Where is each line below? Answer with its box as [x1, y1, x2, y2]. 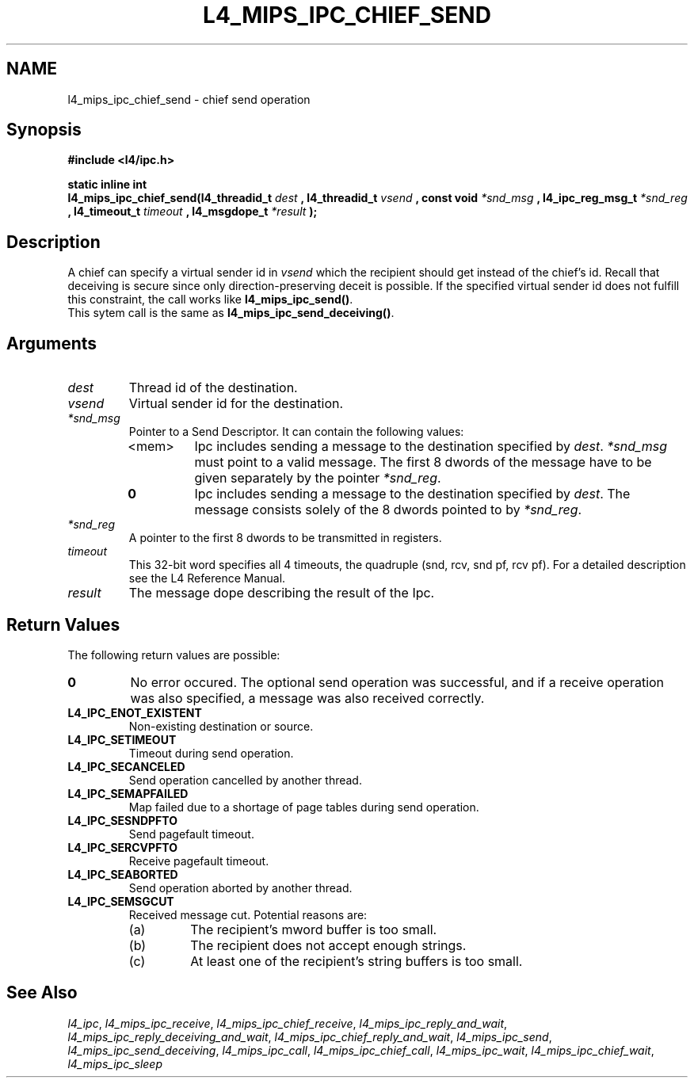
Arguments [6, 333, 97, 353]
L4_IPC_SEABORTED [67, 867, 178, 881]
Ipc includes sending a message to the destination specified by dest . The [194, 486, 631, 502]
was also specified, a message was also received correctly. [130, 689, 485, 706]
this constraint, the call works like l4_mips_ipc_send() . [67, 292, 353, 307]
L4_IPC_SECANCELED [67, 759, 185, 773]
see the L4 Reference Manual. [128, 571, 286, 586]
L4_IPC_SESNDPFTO [67, 813, 177, 827]
